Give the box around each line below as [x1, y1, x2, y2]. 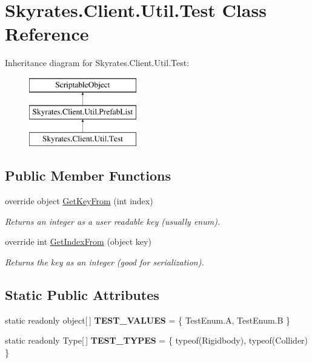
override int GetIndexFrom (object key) [5, 235, 151, 248]
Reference [5, 21, 89, 46]
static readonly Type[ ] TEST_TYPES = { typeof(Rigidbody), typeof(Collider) [5, 334, 308, 347]
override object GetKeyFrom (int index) [5, 195, 153, 207]
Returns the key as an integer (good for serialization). [5, 255, 204, 268]
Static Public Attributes [5, 285, 159, 304]
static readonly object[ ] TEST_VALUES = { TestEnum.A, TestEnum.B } [5, 313, 291, 326]
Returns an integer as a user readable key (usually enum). [5, 215, 221, 227]
